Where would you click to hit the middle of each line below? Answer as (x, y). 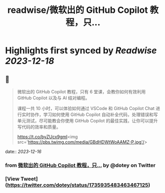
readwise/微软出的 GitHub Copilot (78, 10)
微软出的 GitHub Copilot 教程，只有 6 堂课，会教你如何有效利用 (81, 92)
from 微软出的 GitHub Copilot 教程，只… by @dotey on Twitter (80, 165)
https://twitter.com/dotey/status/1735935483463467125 (78, 185)
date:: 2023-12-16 (23, 152)
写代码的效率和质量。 (39, 127)
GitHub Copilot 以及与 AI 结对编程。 (53, 98)
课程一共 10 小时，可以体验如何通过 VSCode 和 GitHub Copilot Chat (86, 108)
